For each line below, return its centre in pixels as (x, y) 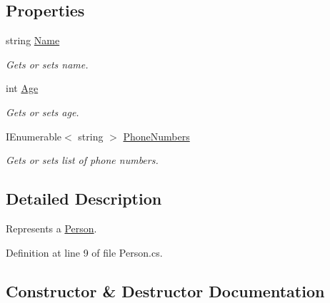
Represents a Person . (51, 228)
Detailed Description (84, 199)
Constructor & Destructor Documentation (165, 291)
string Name (33, 40)
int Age (22, 88)
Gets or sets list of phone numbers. (82, 160)
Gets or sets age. (42, 112)
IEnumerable (34, 136)
